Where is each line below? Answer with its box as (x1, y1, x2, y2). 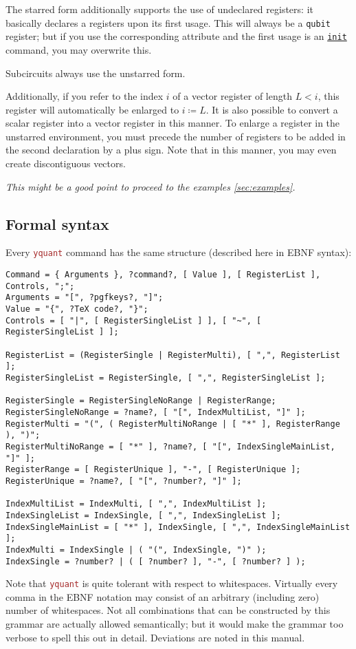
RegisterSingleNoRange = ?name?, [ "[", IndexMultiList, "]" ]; (5, 407, 306, 417)
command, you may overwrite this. (5, 42, 152, 56)
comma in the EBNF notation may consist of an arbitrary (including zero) (5, 589, 320, 604)
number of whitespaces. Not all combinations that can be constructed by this (5, 603, 331, 617)
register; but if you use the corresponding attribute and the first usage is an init (5, 29, 347, 43)
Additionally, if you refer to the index (5, 89, 164, 103)
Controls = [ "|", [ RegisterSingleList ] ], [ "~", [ (5, 315, 262, 326)
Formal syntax (5, 213, 109, 234)
